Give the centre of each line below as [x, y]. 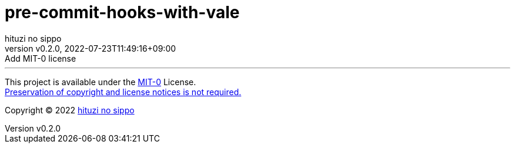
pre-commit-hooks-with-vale [122, 12]
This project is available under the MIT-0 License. [101, 82]
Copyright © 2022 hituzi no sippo [70, 110]
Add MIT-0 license [41, 58]
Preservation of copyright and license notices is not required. [123, 92]
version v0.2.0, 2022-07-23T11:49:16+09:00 [91, 48]
